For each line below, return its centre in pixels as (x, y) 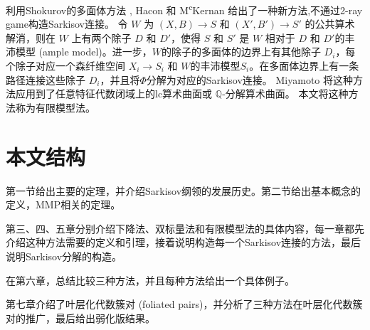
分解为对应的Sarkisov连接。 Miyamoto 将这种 (250, 79)
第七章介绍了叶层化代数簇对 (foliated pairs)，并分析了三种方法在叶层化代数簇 (184, 304)
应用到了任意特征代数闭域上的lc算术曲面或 (114, 94)
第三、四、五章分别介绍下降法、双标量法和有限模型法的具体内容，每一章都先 (185, 228)
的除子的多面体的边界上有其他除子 (241, 52)
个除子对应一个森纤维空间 (65, 66)
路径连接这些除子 (46, 79)
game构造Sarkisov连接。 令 (67, 24)
